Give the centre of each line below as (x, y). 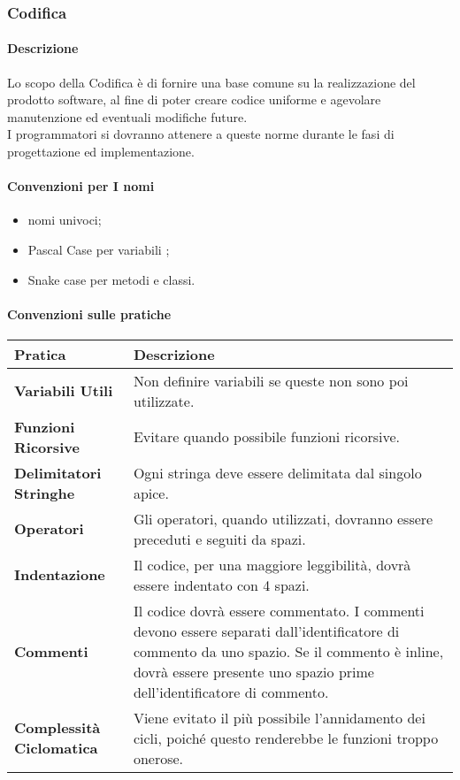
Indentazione (60, 575)
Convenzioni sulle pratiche (89, 314)
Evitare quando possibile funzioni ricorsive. (266, 437)
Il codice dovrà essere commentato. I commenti (279, 610)
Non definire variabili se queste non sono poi (271, 380)
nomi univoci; (65, 220)
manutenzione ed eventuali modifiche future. (127, 116)
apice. (151, 493)
